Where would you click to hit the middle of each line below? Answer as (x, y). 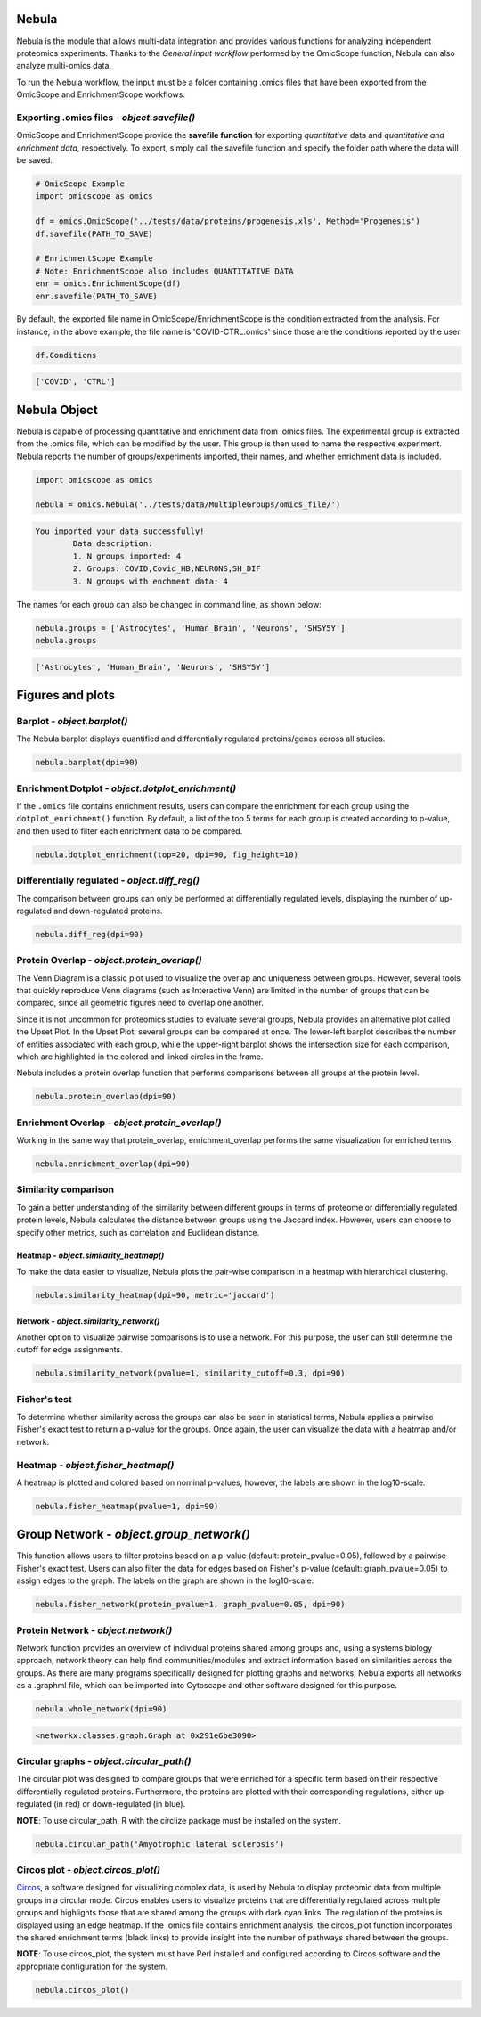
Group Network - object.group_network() (134, 1535)
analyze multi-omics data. (64, 66)
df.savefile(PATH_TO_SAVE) (94, 233)
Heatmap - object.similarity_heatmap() (90, 1255)
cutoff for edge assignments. (70, 1350)
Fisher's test (44, 1399)
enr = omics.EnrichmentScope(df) (108, 284)
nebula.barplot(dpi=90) (87, 763)
